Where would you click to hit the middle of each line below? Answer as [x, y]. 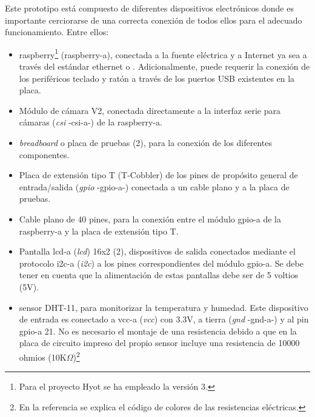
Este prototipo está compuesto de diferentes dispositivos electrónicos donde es [149, 8]
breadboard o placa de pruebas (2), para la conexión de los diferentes [145, 142]
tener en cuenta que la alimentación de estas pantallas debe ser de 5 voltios [159, 275]
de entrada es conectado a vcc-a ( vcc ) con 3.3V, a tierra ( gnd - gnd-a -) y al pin [164, 319]
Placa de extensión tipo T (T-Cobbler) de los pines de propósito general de [158, 175]
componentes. [44, 154]
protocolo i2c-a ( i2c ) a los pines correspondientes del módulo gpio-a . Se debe [161, 263]
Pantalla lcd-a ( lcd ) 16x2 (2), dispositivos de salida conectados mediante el [157, 251]
